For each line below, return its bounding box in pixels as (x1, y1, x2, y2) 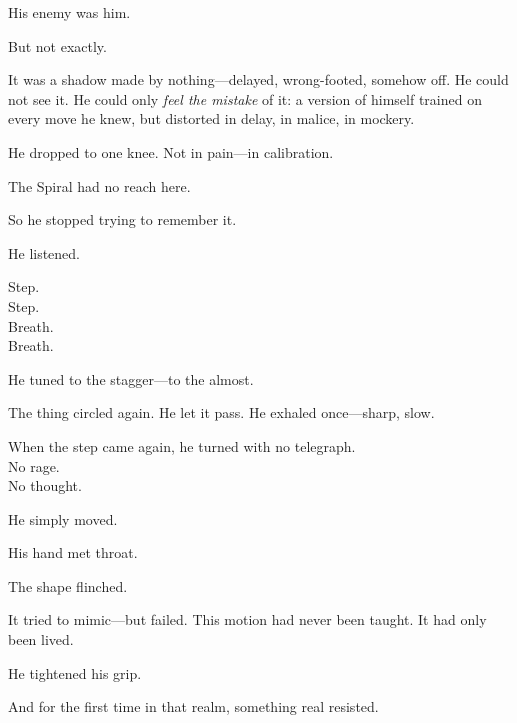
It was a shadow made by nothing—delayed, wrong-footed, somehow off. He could (8, 69, 509, 90)
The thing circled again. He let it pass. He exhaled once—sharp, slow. (8, 402, 435, 423)
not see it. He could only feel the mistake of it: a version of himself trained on (8, 88, 482, 109)
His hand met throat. (8, 542, 138, 563)
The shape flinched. (8, 575, 128, 596)
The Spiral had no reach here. (8, 175, 191, 196)
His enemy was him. (8, 2, 131, 22)
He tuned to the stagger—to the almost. (8, 368, 254, 389)
